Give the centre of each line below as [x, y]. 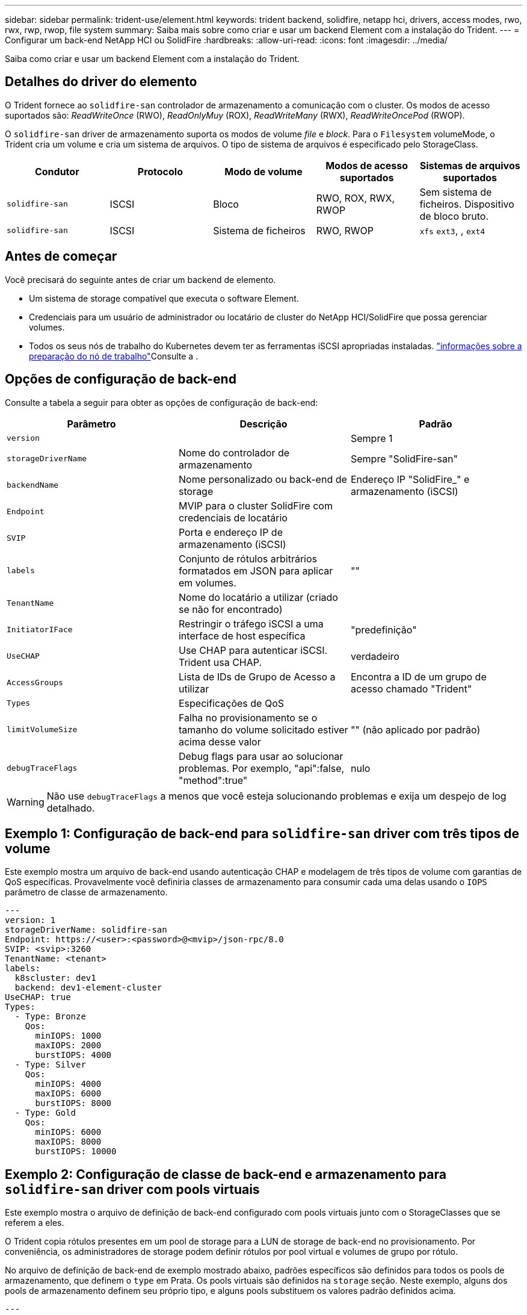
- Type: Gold [45, 1113]
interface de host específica [242, 636]
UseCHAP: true [38, 997]
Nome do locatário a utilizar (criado [258, 597]
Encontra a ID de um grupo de [418, 676]
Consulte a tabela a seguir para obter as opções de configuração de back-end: [162, 402]
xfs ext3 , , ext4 [452, 230]
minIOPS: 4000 [68, 1084]
